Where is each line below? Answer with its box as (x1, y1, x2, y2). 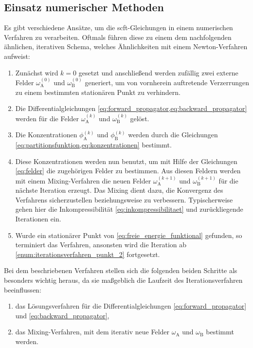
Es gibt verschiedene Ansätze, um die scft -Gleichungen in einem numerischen (4, 22, 233, 33)
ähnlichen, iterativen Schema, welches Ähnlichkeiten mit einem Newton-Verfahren (4, 41, 248, 52)
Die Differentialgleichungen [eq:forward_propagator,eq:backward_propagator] (15, 103, 247, 113)
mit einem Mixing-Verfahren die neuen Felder (15, 175, 151, 185)
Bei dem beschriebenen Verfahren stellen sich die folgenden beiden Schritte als (4, 265, 237, 275)
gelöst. (130, 113, 149, 123)
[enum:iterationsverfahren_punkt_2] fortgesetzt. (15, 249, 160, 259)
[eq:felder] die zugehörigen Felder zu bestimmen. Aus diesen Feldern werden (15, 165, 241, 176)
